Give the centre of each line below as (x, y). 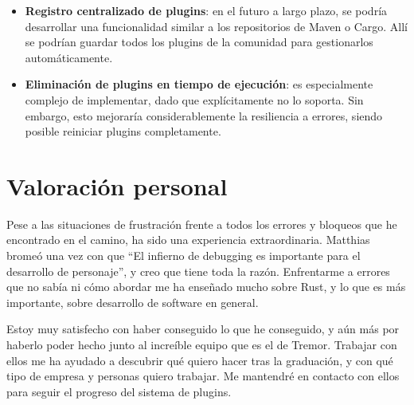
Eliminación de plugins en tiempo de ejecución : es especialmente (199, 84)
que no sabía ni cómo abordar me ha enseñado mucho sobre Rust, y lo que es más (206, 287)
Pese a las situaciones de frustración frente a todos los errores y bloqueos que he (202, 224)
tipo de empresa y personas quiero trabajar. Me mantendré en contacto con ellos (203, 376)
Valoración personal (117, 185)
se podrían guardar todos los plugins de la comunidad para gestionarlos (199, 42)
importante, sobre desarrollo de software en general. (133, 302)
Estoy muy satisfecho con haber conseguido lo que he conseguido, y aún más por (203, 329)
